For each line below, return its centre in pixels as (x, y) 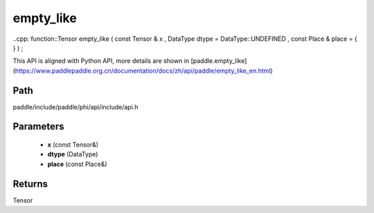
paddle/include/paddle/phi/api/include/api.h (75, 106)
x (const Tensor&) (73, 145)
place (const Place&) (77, 164)
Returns (30, 184)
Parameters (38, 127)
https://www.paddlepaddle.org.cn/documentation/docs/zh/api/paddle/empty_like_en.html (143, 71)
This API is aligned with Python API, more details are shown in (101, 61)
